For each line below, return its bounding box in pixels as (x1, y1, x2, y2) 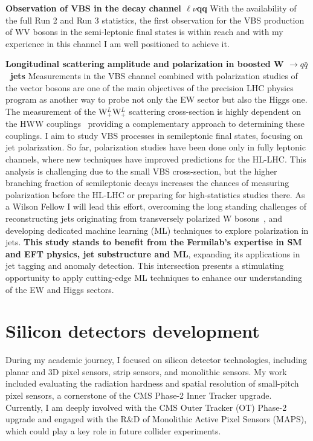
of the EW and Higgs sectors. (5, 283, 114, 295)
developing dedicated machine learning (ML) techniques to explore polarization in (5, 224, 309, 236)
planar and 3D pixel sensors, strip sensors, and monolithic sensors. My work (5, 365, 287, 378)
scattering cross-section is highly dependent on (129, 105, 302, 117)
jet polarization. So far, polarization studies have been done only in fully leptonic (5, 141, 306, 153)
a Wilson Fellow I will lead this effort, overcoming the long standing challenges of (5, 200, 306, 213)
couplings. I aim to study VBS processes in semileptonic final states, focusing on (5, 129, 303, 141)
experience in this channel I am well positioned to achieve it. (5, 37, 230, 50)
